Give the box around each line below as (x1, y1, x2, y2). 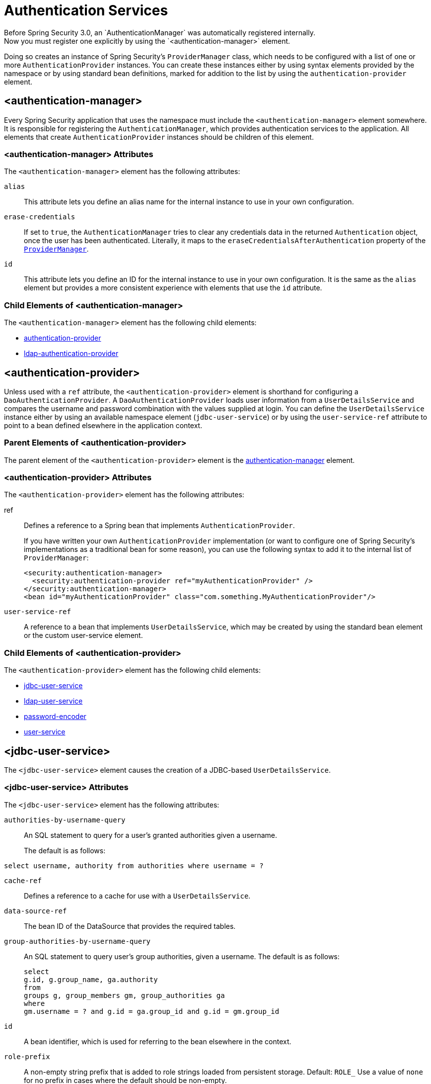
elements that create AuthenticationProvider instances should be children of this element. (4, 132, 314, 141)
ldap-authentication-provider (24, 349, 119, 358)
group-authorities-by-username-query (4, 937, 151, 945)
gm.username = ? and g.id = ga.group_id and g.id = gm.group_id (24, 1007, 280, 1015)
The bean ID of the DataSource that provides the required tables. (24, 921, 236, 930)
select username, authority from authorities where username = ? (4, 861, 264, 870)
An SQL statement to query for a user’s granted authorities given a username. (24, 830, 278, 839)
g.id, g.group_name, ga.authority (24, 975, 158, 984)
